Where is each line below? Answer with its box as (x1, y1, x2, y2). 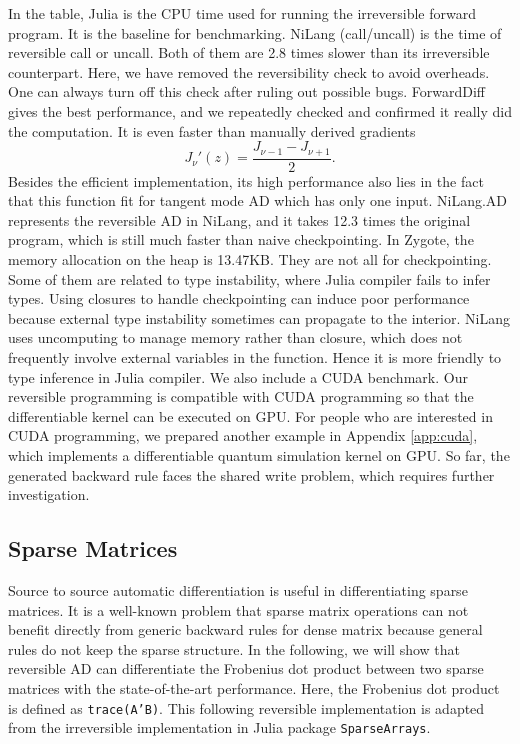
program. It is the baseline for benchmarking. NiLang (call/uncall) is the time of (8, 22, 502, 43)
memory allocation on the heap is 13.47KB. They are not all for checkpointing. (8, 249, 492, 270)
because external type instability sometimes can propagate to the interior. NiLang (8, 307, 510, 328)
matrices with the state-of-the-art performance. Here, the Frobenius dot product (8, 677, 500, 698)
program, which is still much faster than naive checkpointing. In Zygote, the (8, 229, 474, 250)
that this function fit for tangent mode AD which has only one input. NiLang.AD (8, 190, 507, 211)
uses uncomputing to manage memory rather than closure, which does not (8, 327, 463, 348)
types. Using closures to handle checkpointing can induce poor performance (8, 288, 470, 309)
